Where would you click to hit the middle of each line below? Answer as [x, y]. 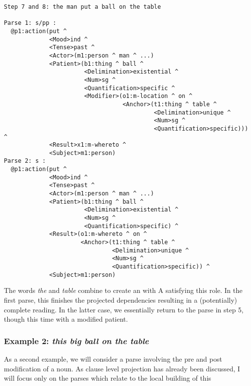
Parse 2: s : [25, 161]
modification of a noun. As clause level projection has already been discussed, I [122, 368]
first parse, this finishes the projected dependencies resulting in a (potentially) [121, 299]
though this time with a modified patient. [66, 319]
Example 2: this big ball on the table [77, 340]
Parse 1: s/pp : [30, 23]
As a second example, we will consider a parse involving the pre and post [113, 358]
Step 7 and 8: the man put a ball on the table [83, 7]
